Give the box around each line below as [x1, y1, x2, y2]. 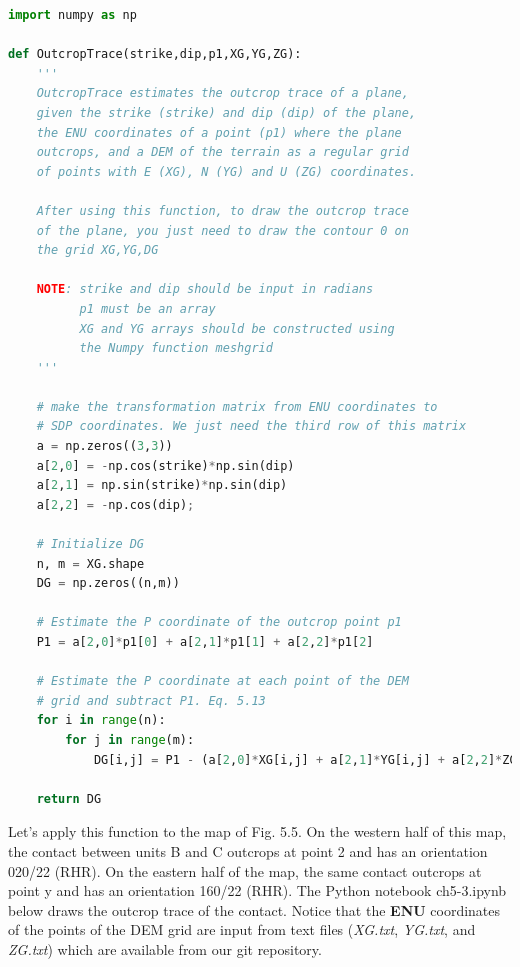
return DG [36, 791, 102, 806]
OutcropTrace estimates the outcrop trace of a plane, [36, 86, 409, 101]
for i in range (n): [36, 713, 166, 728]
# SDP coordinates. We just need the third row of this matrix [36, 419, 467, 434]
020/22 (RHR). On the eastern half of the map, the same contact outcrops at [8, 860, 482, 881]
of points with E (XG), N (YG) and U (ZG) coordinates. [36, 164, 417, 179]
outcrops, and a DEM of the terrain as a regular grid [36, 145, 409, 160]
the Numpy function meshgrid [79, 341, 273, 356]
